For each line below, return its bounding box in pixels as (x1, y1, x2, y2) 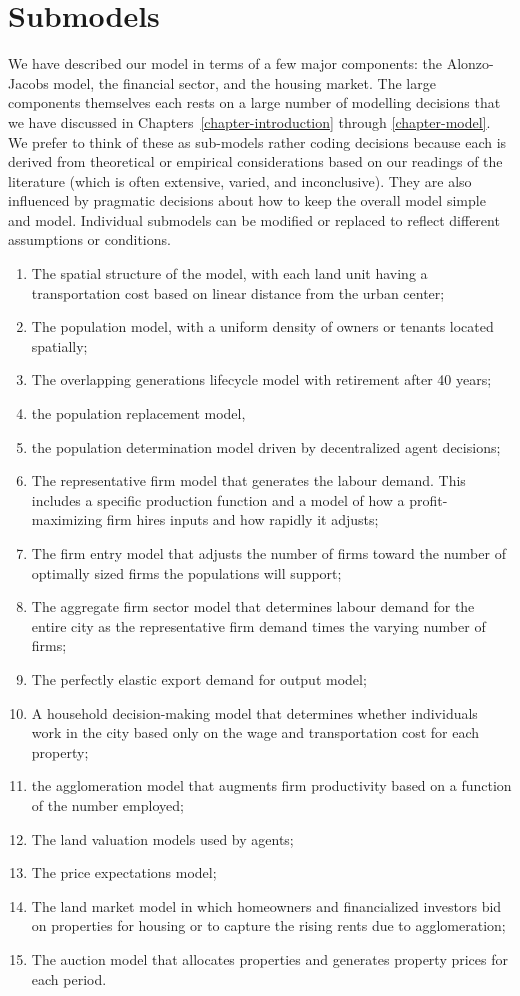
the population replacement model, (31, 403, 246, 424)
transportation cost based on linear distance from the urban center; (31, 282, 445, 303)
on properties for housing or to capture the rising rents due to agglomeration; (31, 915, 506, 936)
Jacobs (8, 72, 49, 93)
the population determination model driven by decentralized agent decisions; (31, 436, 501, 457)
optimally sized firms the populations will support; (31, 562, 342, 583)
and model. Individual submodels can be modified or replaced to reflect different (8, 209, 500, 230)
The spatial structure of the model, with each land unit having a (31, 263, 428, 284)
